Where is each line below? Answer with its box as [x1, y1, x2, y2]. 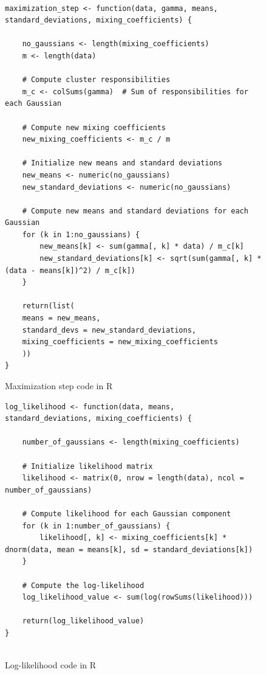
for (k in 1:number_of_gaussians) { [22, 521, 171, 530]
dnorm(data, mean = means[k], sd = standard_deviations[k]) [5, 545, 253, 554]
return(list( [22, 302, 75, 311]
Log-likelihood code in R [5, 659, 97, 671]
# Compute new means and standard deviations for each [22, 206, 248, 215]
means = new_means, [22, 314, 101, 323]
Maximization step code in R [5, 379, 113, 392]
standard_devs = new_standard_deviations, [22, 325, 196, 334]
